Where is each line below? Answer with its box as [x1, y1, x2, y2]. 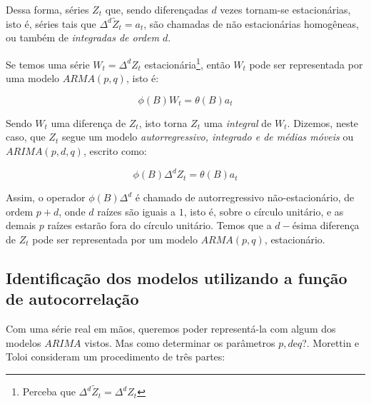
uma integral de [203, 115, 272, 130]
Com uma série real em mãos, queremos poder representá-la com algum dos [6, 321, 336, 336]
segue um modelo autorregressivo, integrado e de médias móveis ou [61, 129, 354, 144]
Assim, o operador [6, 190, 86, 205]
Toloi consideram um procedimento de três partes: [6, 349, 225, 364]
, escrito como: [83, 143, 147, 158]
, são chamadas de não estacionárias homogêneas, [143, 16, 359, 31]
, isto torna [138, 115, 188, 130]
